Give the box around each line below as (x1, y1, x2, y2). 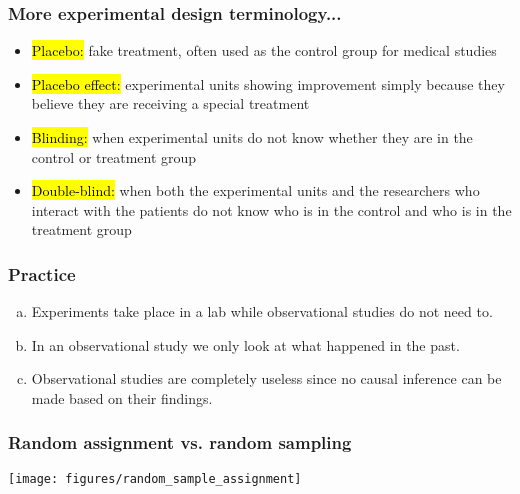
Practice (8, 261, 76, 286)
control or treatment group (31, 146, 197, 167)
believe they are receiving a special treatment (31, 93, 310, 114)
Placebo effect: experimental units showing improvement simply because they (31, 73, 505, 94)
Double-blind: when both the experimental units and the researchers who (31, 180, 480, 201)
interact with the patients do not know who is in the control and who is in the (31, 199, 512, 220)
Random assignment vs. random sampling (8, 430, 352, 455)
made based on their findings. (31, 387, 213, 408)
